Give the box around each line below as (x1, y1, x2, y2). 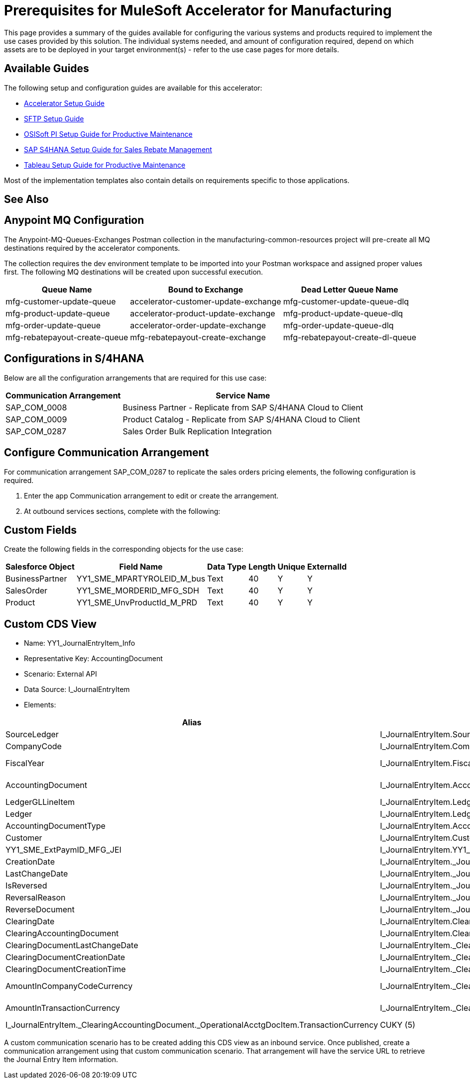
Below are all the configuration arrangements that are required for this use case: (4, 373, 267, 382)
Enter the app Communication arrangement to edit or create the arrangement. (24, 491, 279, 500)
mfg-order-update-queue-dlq (283, 320, 394, 330)
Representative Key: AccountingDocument (24, 654, 163, 663)
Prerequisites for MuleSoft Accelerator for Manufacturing (4, 2, 392, 19)
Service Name (216, 390, 270, 400)
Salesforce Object (5, 562, 75, 572)
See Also (4, 193, 49, 206)
